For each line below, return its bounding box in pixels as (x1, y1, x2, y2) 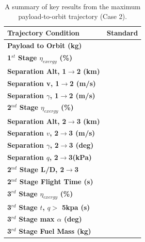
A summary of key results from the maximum (4, 1, 141, 11)
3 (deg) (69, 140, 94, 150)
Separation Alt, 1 (7, 66, 66, 76)
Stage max (18, 214, 55, 224)
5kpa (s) (62, 202, 90, 212)
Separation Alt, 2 (7, 116, 66, 126)
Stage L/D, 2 (19, 164, 64, 174)
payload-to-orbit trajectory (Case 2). (18, 11, 127, 21)
